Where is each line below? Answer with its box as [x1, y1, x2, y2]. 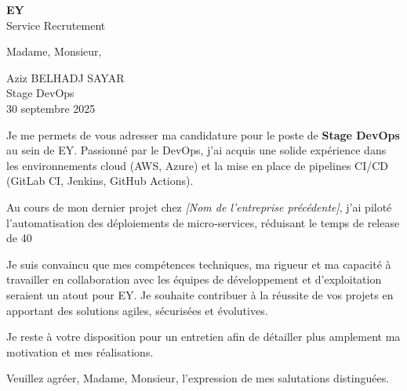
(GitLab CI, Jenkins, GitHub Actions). [6, 172, 194, 189]
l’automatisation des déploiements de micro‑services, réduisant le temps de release [6, 214, 400, 230]
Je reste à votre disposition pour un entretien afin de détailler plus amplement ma [6, 328, 401, 345]
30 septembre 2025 [6, 100, 96, 116]
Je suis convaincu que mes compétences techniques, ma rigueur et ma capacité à [6, 255, 391, 272]
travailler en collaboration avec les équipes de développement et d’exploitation [6, 271, 382, 288]
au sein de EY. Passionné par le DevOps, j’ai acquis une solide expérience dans [6, 142, 387, 158]
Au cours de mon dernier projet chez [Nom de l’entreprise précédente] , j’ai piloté [6, 198, 392, 215]
